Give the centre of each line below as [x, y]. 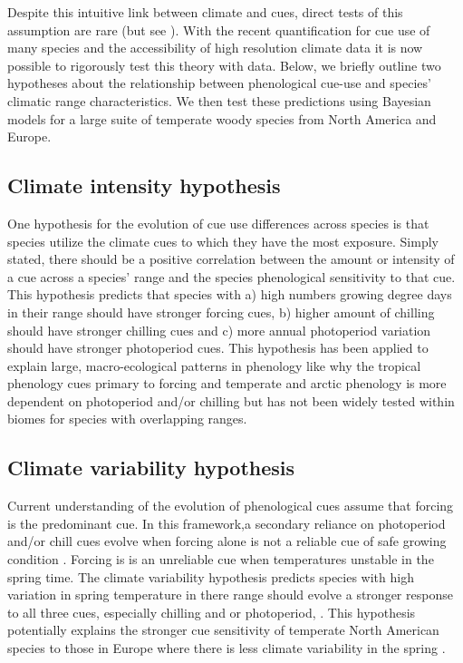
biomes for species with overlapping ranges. [127, 419]
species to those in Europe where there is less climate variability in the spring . [227, 648]
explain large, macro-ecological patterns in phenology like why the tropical [214, 365]
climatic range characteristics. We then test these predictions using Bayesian [219, 100]
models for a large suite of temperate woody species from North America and [222, 118]
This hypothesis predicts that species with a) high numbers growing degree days [230, 294]
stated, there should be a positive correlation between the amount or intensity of [231, 259]
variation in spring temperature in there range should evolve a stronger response [230, 595]
